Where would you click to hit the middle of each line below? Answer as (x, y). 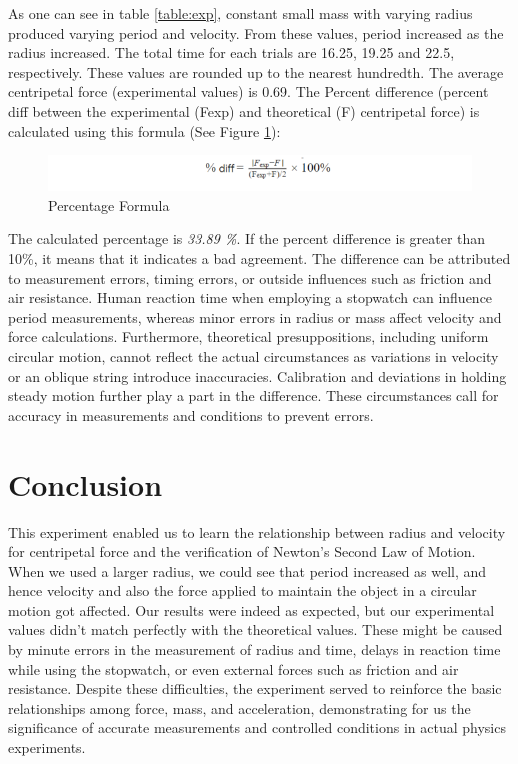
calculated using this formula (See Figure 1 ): (144, 130)
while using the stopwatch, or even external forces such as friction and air (233, 668)
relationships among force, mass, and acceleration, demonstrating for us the (239, 707)
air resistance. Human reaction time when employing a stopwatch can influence (250, 297)
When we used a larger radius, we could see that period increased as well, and (247, 570)
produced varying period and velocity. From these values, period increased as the (256, 32)
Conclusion (85, 483)
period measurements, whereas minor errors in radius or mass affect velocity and (255, 316)
